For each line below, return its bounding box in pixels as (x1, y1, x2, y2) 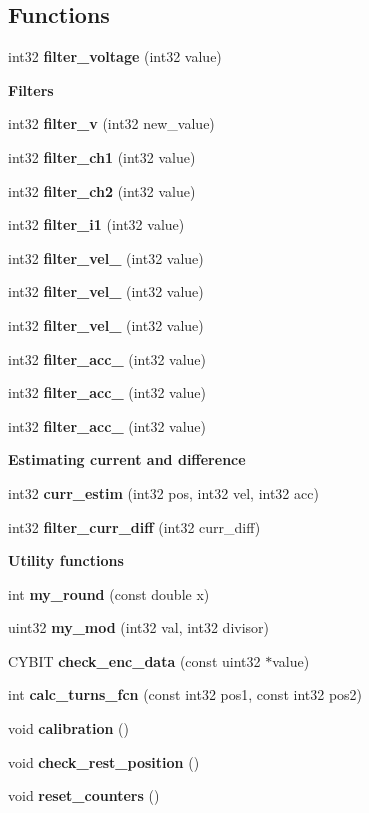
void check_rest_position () (8, 751, 200, 772)
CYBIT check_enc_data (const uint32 (8, 650, 261, 671)
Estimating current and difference (8, 449, 246, 470)
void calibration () (8, 718, 129, 739)
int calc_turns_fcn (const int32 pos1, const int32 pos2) (8, 684, 363, 705)
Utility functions (8, 550, 124, 571)
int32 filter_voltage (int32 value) (8, 46, 222, 67)
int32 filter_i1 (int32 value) (8, 214, 185, 235)
